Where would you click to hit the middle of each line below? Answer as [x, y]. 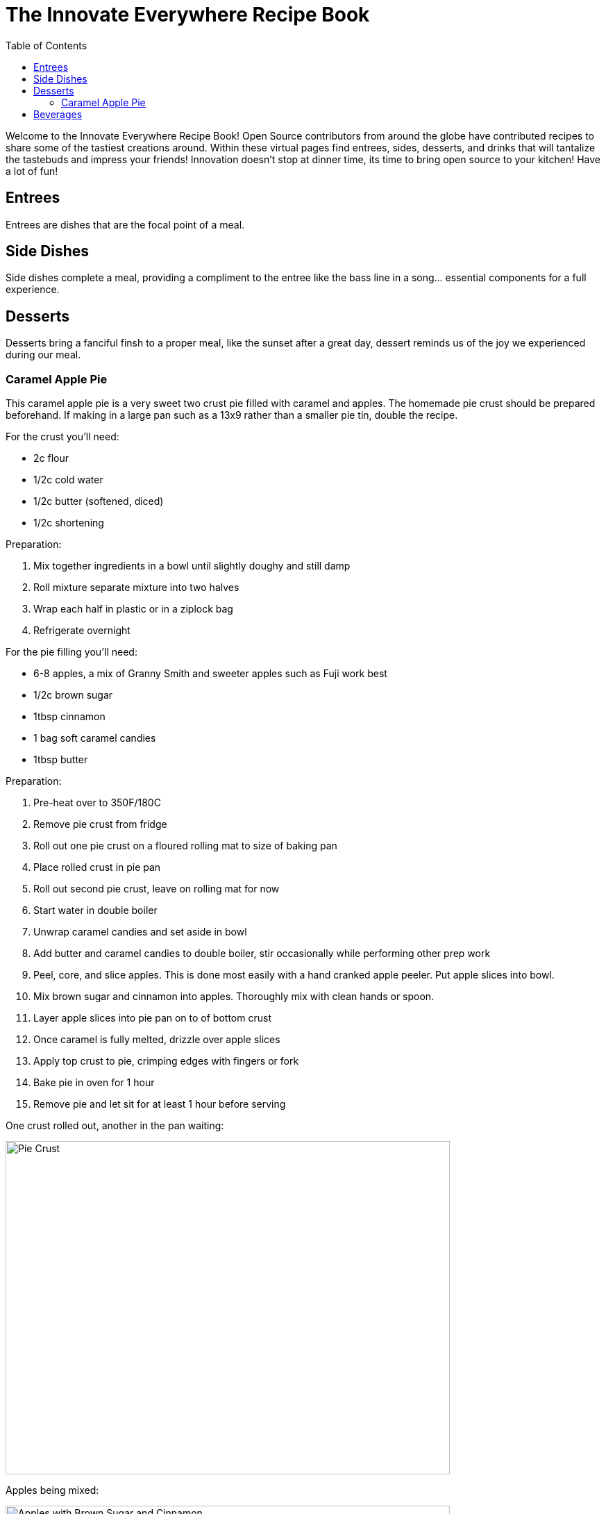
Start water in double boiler [95, 910]
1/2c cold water [68, 480]
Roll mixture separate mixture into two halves [136, 588]
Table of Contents [47, 45]
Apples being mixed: [52, 1490]
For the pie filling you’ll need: [71, 652]
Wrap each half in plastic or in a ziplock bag [133, 609]
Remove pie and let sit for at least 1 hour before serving [160, 1104]
